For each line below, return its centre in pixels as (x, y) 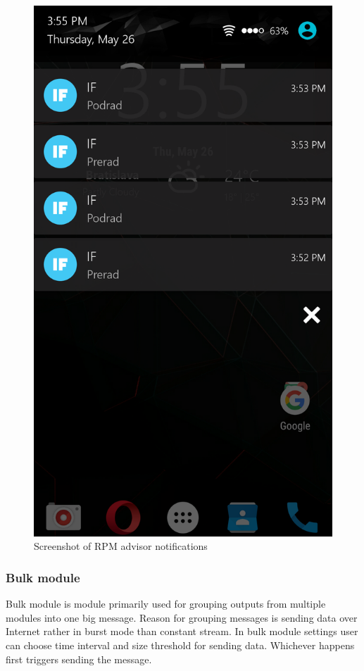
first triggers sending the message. (79, 659)
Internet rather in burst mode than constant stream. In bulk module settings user (182, 631)
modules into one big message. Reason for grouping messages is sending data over (182, 617)
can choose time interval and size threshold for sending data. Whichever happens (180, 645)
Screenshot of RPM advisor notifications (121, 546)
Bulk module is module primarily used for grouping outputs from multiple (166, 604)
